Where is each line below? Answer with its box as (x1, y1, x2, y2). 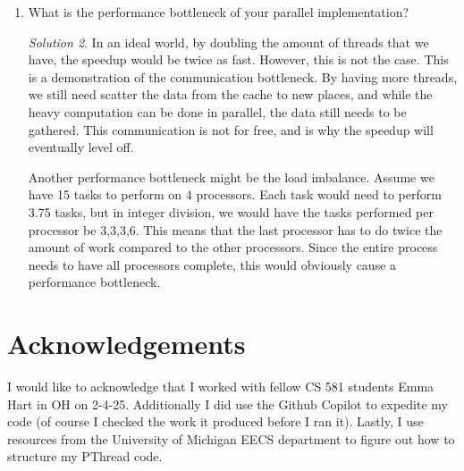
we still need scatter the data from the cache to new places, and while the (28, 85, 433, 104)
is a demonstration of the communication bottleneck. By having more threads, (28, 67, 458, 86)
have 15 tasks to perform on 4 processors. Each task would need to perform (28, 185, 442, 204)
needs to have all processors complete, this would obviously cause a (28, 255, 397, 273)
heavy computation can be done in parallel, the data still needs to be (28, 102, 407, 121)
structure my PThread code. (7, 447, 163, 466)
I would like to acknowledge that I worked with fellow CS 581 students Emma (7, 377, 434, 396)
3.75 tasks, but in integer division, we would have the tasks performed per (28, 202, 434, 221)
